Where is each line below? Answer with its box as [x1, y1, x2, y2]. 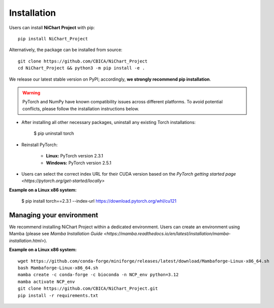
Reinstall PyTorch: [21, 142, 58, 148]
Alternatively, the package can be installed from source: [9, 47, 122, 53]
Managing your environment [9, 211, 98, 219]
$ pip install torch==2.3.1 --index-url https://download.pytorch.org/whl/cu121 [21, 198, 177, 204]
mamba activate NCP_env [18, 278, 75, 284]
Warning [22, 90, 40, 95]
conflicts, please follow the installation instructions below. [22, 106, 140, 112]
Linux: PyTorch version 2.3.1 [46, 153, 103, 159]
